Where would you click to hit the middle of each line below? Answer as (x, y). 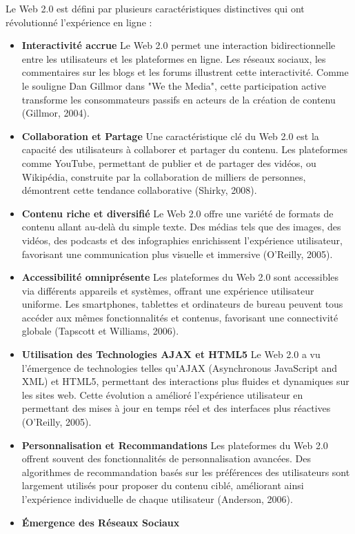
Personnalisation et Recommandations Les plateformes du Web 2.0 (175, 445)
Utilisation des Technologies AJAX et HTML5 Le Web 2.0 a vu (171, 354)
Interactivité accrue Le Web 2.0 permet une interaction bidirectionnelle (179, 45)
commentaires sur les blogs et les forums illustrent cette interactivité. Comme (185, 72)
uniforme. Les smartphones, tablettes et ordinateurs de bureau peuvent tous (182, 304)
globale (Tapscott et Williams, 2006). (100, 331)
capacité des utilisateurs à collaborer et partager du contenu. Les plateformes (184, 149)
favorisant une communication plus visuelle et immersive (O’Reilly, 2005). (177, 254)
